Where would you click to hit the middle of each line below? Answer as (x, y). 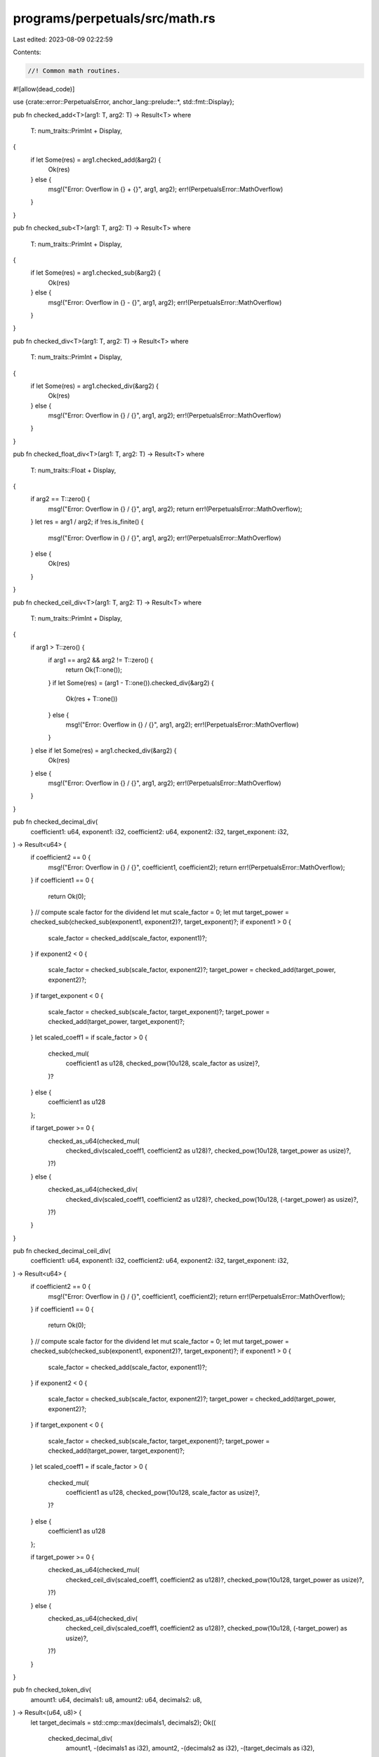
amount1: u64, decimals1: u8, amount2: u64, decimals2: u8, (116, 1699)
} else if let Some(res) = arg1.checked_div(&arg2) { (104, 750)
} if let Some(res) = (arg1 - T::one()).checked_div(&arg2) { (131, 682)
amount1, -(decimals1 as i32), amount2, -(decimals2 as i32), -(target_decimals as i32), (190, 1748)
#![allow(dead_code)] (44, 89)
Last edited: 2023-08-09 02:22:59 (63, 39)
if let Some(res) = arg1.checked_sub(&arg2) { (95, 273)
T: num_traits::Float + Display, (73, 470)
